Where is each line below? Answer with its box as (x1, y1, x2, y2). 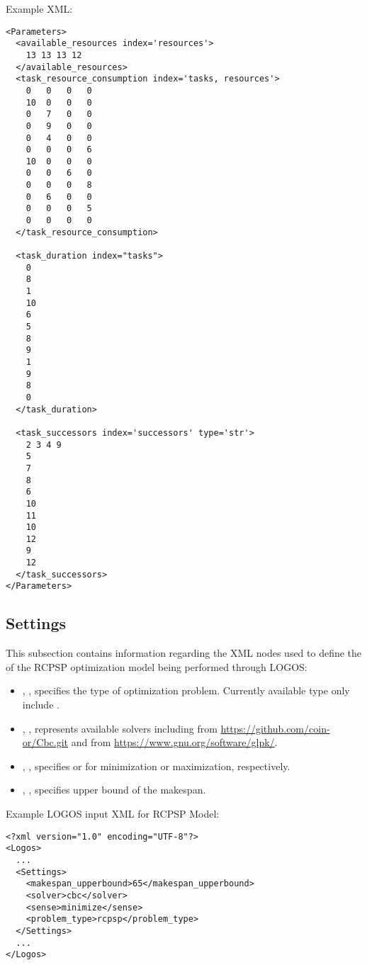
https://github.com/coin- (220, 721, 330, 735)
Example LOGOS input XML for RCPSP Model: (6, 806, 220, 821)
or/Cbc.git (22, 735, 69, 750)
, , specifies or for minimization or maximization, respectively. (22, 758, 290, 773)
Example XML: (6, 1, 73, 16)
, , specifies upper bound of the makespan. (22, 782, 206, 797)
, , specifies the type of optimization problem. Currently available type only (22, 683, 350, 698)
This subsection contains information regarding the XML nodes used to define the (6, 645, 362, 660)
